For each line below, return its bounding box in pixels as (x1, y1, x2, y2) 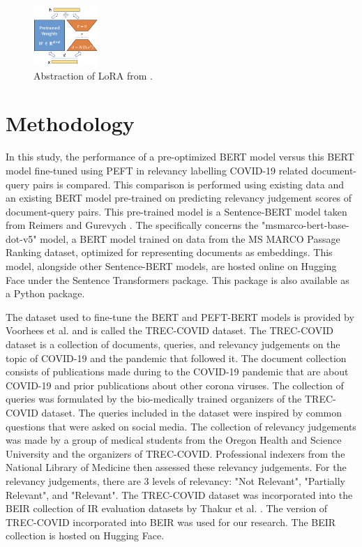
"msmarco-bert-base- (261, 218, 349, 232)
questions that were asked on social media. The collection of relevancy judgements (6, 419, 356, 433)
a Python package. (6, 286, 85, 301)
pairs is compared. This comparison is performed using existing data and (32, 177, 344, 191)
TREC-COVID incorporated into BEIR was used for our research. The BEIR (6, 514, 336, 529)
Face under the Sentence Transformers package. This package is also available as (6, 272, 349, 287)
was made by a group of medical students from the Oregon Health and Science (6, 433, 342, 447)
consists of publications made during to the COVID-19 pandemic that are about (6, 364, 349, 379)
